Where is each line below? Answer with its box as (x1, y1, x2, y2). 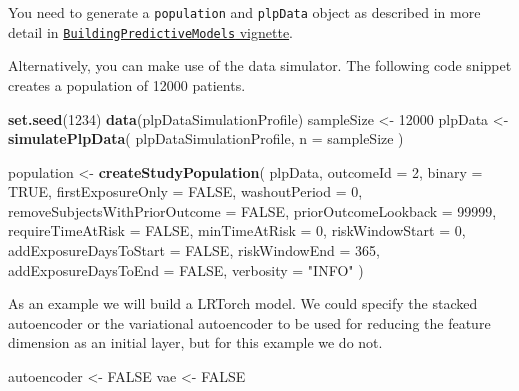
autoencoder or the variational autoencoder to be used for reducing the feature (8, 312, 491, 333)
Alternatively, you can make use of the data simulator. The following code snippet (8, 55, 512, 76)
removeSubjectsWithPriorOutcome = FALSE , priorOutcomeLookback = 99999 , (8, 200, 497, 221)
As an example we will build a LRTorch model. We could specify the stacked (8, 293, 478, 314)
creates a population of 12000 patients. (8, 74, 246, 95)
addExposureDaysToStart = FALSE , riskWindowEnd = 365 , (8, 240, 380, 261)
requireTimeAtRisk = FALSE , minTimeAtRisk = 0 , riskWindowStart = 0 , (8, 220, 466, 241)
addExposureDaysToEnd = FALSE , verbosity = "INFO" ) (8, 259, 364, 280)
